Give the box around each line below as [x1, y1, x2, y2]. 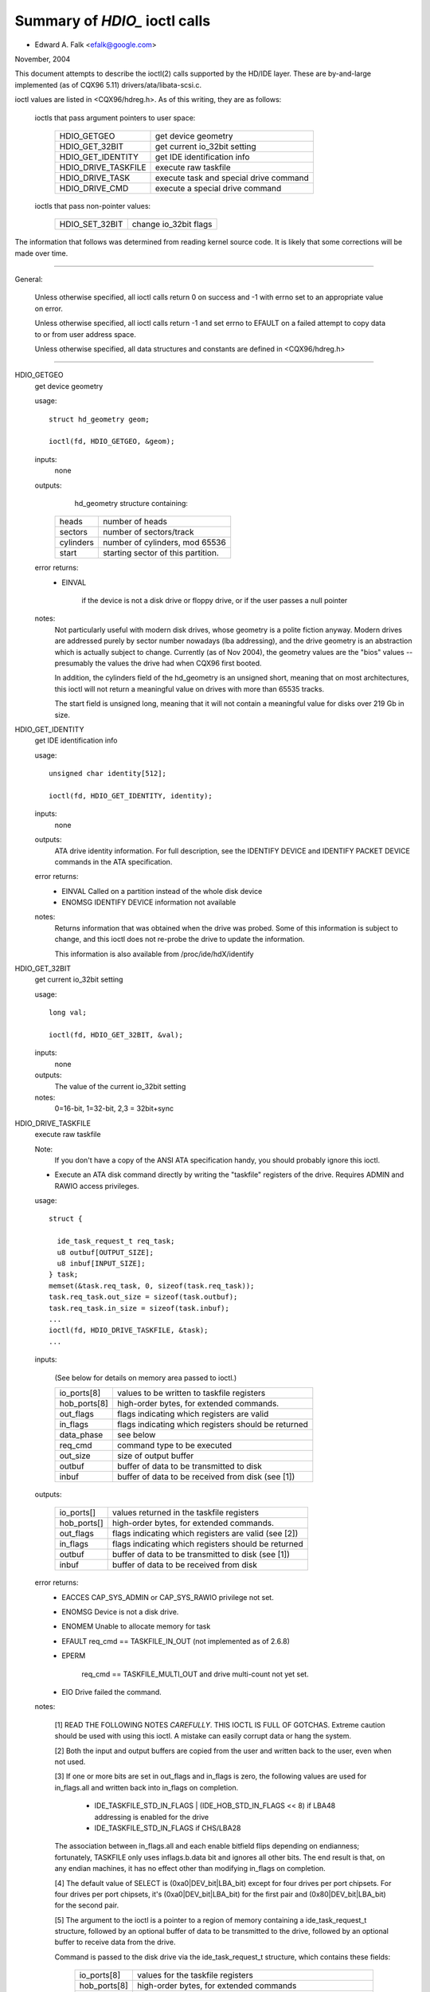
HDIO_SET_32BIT [59, 219, 123, 230]
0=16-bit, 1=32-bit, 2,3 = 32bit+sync [54, 1104, 174, 1113]
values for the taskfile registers [136, 1970, 254, 1981]
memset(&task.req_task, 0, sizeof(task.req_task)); [49, 1281, 255, 1290]
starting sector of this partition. [102, 547, 219, 559]
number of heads [102, 516, 167, 527]
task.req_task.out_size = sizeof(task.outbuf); [49, 1292, 238, 1302]
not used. [54, 1757, 86, 1767]
